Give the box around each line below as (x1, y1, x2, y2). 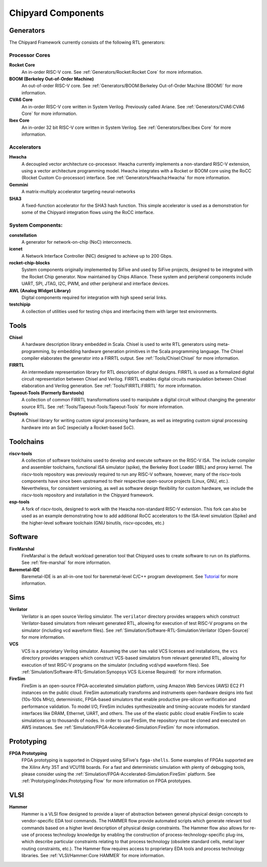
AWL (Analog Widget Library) (9, 287, 71, 293)
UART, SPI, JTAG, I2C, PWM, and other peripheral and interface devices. (21, 280, 170, 287)
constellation (9, 232, 37, 238)
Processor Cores (9, 52, 50, 58)
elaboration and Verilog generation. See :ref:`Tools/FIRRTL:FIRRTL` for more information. (21, 383, 202, 389)
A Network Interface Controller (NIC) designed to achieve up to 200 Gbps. (21, 253, 173, 259)
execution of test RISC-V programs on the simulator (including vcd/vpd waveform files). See (21, 662, 209, 668)
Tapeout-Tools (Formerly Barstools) (9, 389, 84, 396)
